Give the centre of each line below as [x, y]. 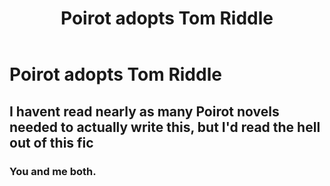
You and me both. [53, 171]
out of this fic [51, 142]
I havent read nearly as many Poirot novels [144, 111]
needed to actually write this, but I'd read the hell [165, 127]
